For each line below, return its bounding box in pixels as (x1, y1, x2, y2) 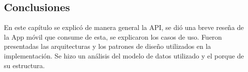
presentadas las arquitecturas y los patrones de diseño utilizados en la (4, 41, 211, 51)
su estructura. (4, 60, 45, 70)
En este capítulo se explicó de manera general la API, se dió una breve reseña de (4, 22, 244, 32)
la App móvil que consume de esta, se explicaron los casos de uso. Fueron (4, 31, 222, 42)
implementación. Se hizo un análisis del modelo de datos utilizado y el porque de (4, 50, 244, 60)
